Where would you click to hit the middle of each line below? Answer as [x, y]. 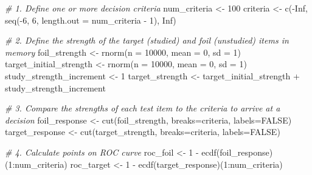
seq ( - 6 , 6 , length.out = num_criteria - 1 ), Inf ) [91, 20]
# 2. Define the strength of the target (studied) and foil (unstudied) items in [147, 40]
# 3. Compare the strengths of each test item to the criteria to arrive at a [143, 108]
